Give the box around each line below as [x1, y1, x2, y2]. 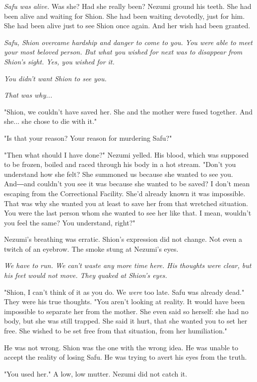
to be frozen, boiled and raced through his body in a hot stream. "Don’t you [4, 159, 236, 169]
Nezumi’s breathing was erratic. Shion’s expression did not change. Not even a [4, 234, 243, 244]
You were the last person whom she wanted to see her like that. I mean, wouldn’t [4, 208, 252, 218]
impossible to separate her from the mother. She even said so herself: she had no [4, 306, 249, 316]
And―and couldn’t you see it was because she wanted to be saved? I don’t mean [4, 178, 250, 189]
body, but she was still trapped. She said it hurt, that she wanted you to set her [4, 316, 248, 326]
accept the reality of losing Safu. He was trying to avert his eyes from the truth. [4, 352, 247, 362]
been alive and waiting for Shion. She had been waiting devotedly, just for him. [4, 10, 245, 21]
